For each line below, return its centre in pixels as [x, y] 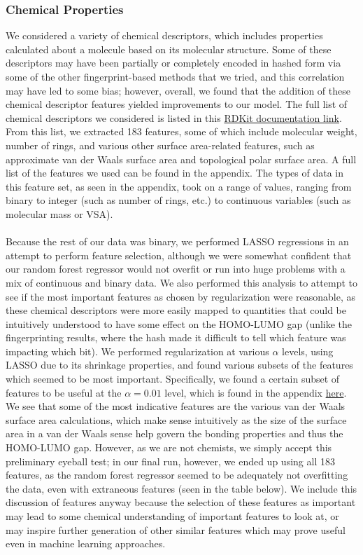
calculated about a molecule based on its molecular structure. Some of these [169, 49]
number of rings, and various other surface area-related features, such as [160, 145]
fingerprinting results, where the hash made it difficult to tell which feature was [176, 337]
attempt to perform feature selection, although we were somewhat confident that [179, 255]
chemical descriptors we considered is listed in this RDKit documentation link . [174, 117]
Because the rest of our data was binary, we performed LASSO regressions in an [177, 241]
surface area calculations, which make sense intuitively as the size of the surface [176, 419]
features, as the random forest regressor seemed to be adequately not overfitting [177, 475]
